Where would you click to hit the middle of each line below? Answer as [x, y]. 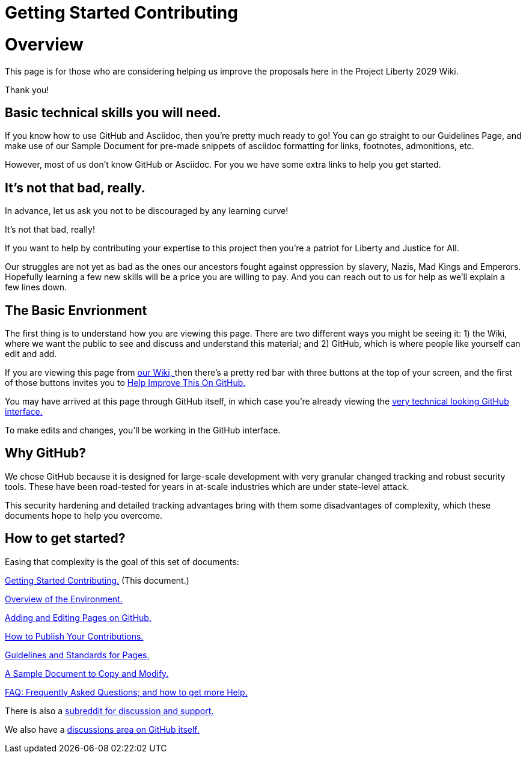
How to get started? [65, 539]
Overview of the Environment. [64, 599]
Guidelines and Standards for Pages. [77, 655]
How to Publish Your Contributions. [74, 636]
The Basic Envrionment [76, 310]
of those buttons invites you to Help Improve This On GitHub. [125, 383]
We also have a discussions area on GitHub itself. [102, 729]
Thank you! [27, 90]
